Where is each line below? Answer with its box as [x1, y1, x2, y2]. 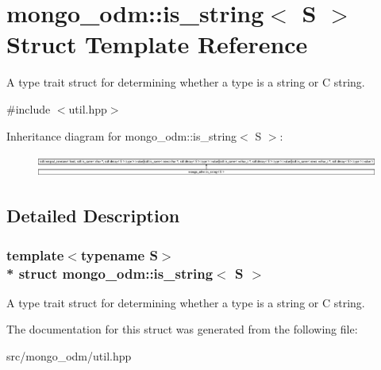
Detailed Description [6, 203, 180, 228]
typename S [80, 245, 158, 264]
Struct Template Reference [6, 28, 308, 60]
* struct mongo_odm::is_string [6, 263, 214, 283]
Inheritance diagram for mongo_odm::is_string [6, 127, 237, 144]
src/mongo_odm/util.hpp [6, 348, 132, 364]
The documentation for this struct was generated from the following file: [6, 321, 358, 337]
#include [6, 100, 51, 117]
